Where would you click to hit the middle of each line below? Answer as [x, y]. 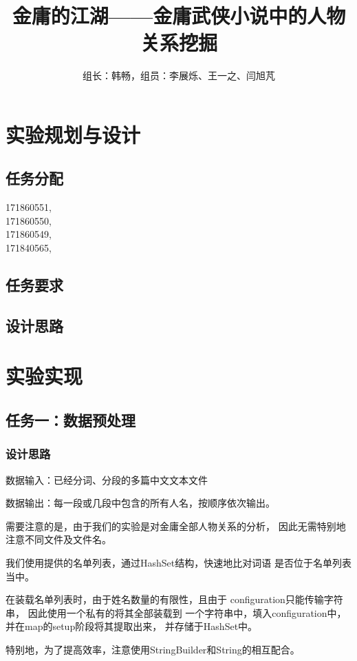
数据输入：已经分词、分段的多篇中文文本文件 [107, 479]
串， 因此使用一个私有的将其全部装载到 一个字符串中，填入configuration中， [176, 612]
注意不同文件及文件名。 [58, 539]
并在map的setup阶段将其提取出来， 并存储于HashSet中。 [132, 626]
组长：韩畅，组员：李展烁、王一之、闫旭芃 [179, 75]
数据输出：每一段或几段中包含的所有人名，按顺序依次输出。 [140, 503]
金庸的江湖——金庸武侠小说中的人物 [179, 16]
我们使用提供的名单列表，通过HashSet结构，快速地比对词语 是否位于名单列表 [178, 562]
